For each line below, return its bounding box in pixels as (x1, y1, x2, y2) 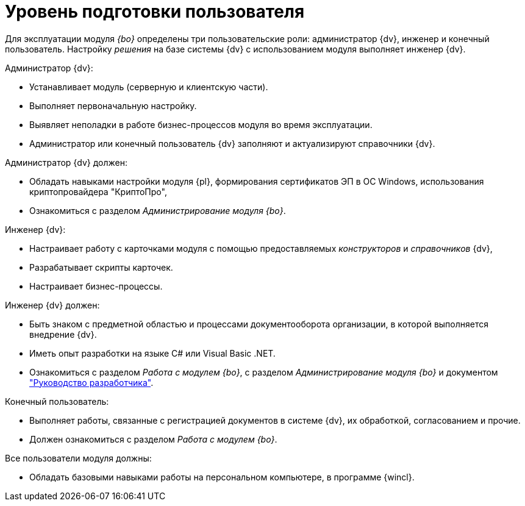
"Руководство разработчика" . (29, 377, 154, 388)
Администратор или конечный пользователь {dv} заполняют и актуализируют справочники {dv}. (29, 138, 435, 149)
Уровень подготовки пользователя (5, 1, 305, 22)
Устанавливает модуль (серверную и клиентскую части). (29, 81, 268, 92)
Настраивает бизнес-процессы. (29, 280, 163, 291)
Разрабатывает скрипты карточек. (29, 262, 173, 273)
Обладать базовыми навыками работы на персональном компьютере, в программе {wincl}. (29, 471, 415, 482)
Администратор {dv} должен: (5, 157, 127, 168)
